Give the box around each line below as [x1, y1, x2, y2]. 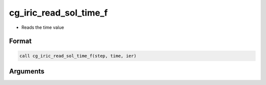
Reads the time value [21, 24, 64, 30]
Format [9, 37, 32, 45]
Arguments [9, 67, 45, 75]
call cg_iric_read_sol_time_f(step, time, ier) [19, 53, 136, 59]
